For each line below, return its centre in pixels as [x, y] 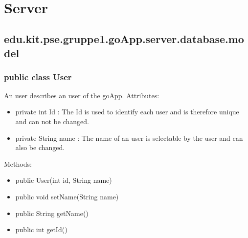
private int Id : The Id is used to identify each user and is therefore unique [127, 112]
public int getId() [41, 229]
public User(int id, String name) [64, 180]
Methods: [18, 163]
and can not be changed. [52, 121]
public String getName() [52, 213]
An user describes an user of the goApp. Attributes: [82, 95]
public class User [38, 77]
